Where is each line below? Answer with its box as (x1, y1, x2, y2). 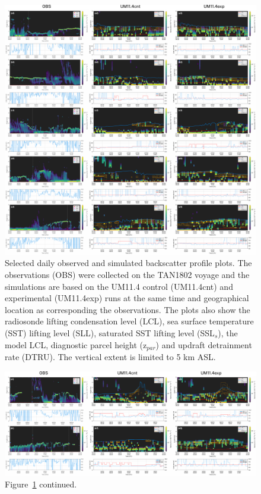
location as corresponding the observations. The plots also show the (5, 303, 250, 315)
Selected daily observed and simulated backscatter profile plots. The (5, 257, 252, 269)
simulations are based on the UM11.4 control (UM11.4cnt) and (5, 280, 233, 292)
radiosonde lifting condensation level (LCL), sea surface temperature (5, 315, 254, 327)
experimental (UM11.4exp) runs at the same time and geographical (5, 292, 249, 304)
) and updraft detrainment (155, 338, 252, 351)
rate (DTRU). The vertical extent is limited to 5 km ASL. (5, 351, 216, 363)
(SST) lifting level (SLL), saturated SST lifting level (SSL (5, 327, 215, 339)
